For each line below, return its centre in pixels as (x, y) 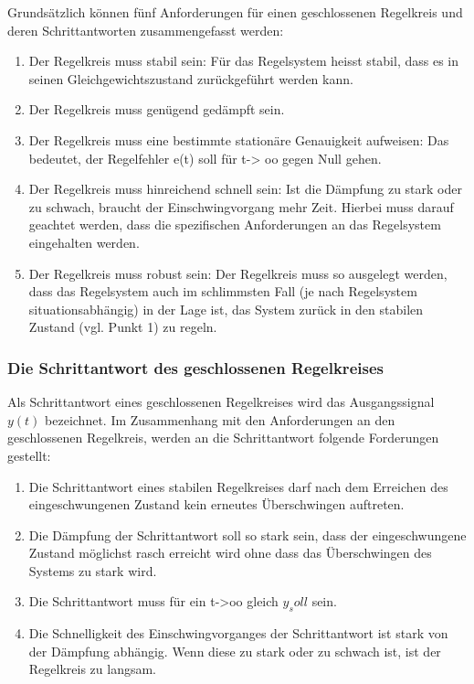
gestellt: (29, 455)
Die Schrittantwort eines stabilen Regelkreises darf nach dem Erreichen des (238, 486)
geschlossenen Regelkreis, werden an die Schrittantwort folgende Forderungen (223, 438)
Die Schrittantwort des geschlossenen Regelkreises (195, 367)
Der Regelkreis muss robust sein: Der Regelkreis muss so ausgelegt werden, (238, 273)
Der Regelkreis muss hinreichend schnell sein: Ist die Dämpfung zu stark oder (245, 189)
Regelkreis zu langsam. (92, 669)
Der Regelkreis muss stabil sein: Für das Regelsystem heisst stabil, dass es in (243, 61)
